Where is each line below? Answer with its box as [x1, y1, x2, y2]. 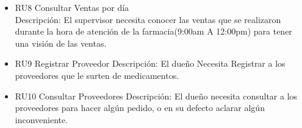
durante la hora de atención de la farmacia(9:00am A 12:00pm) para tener [15, 25, 292, 38]
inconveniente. [15, 113, 68, 126]
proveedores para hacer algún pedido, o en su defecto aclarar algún [15, 101, 265, 114]
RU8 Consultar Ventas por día [15, 1, 129, 13]
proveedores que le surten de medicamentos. [15, 69, 179, 81]
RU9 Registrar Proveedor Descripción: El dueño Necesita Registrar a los [15, 57, 286, 70]
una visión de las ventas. [15, 36, 107, 49]
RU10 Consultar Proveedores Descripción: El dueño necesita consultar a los [15, 89, 298, 102]
